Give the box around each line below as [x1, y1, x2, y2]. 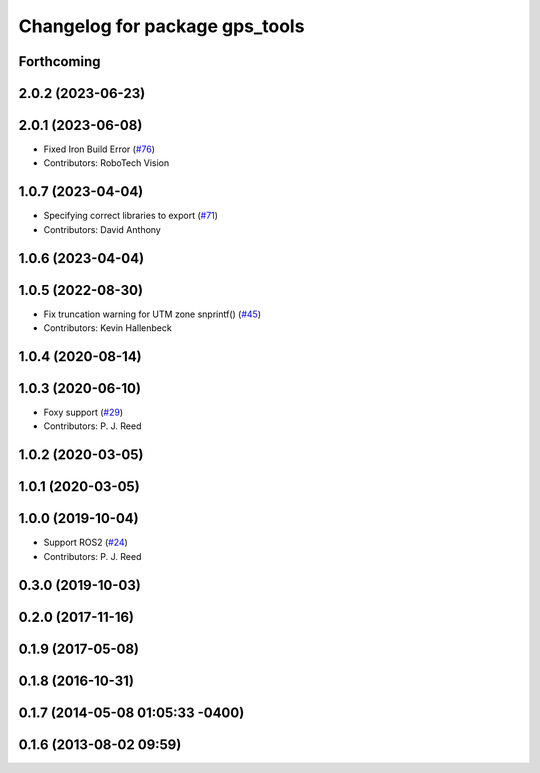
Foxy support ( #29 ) [43, 406, 124, 419]
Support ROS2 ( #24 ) [43, 536, 129, 549]
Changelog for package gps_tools [18, 15, 305, 37]
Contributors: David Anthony [43, 223, 162, 235]
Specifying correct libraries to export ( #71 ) [43, 210, 219, 222]
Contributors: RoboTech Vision [43, 157, 170, 169]
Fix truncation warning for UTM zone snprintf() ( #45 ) [43, 308, 262, 320]
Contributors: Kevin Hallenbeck [43, 322, 172, 334]
